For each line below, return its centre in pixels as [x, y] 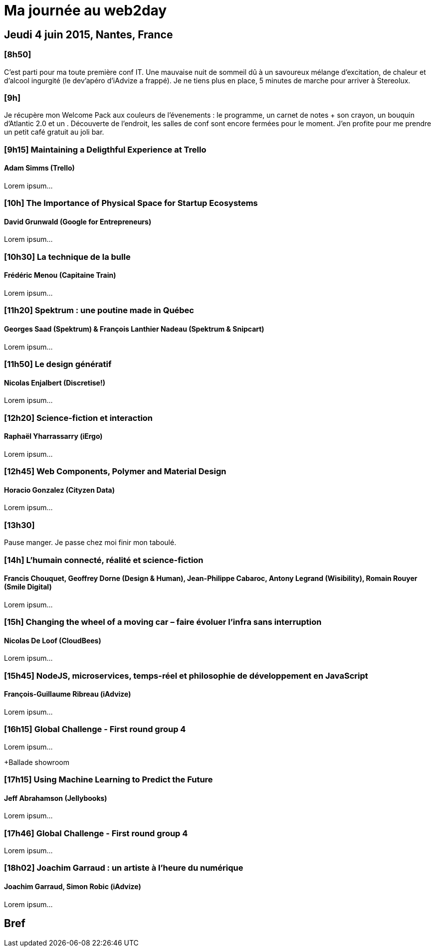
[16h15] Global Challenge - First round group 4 [95, 729]
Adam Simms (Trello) [39, 168]
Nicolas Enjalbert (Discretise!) [55, 382]
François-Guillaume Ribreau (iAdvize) [68, 694]
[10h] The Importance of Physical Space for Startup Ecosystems [131, 203]
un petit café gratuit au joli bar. [54, 132]
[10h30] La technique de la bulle [67, 257]
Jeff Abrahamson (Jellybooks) [56, 798]
